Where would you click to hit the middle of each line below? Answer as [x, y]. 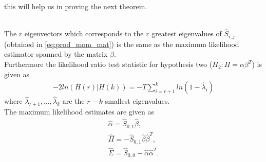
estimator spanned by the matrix [56, 54]
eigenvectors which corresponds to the [84, 33]
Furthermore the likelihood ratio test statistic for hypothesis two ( [108, 64]
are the [73, 101]
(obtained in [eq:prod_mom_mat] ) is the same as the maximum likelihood [122, 44]
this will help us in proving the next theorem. [76, 6]
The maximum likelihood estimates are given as [79, 112]
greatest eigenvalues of [187, 33]
